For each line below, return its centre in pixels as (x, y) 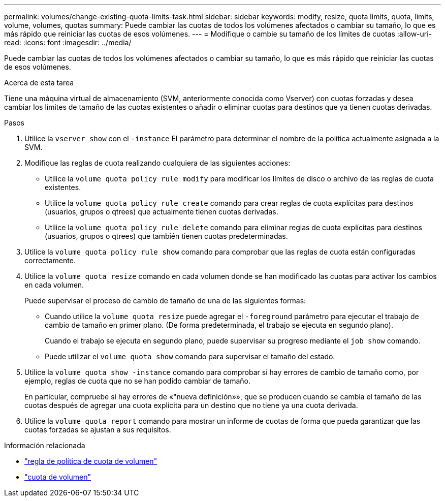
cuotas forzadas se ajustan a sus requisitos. (98, 430)
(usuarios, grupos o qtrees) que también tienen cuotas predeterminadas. (166, 236)
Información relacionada (45, 445)
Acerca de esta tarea (39, 83)
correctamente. (50, 260)
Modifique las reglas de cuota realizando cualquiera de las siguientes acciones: (157, 163)
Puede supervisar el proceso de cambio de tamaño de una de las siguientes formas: (165, 301)
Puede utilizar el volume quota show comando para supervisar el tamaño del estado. (190, 356)
